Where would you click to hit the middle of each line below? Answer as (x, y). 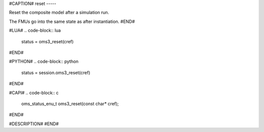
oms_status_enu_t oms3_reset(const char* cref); (70, 104)
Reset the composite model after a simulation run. (59, 13)
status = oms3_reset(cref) (47, 41)
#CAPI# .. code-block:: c (34, 93)
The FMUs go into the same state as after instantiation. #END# (72, 21)
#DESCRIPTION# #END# (34, 124)
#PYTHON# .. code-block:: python (44, 61)
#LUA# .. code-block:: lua (35, 30)
